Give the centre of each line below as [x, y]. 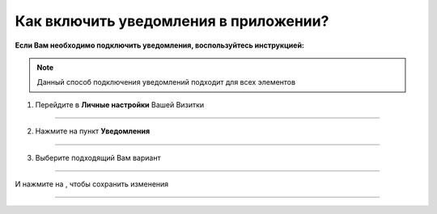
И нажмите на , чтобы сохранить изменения [92, 184]
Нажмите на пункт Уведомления [93, 131]
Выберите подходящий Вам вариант [98, 157]
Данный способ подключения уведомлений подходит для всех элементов [166, 82]
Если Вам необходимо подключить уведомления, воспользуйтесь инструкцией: [160, 45]
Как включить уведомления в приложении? [172, 21]
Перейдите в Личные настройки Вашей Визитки [120, 104]
